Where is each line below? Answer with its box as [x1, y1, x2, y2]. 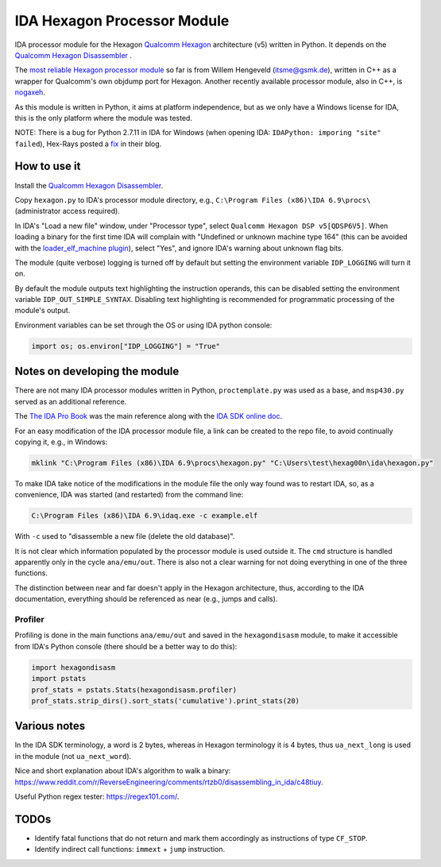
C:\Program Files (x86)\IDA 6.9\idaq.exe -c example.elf [31, 511, 258, 521]
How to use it [14, 160, 81, 173]
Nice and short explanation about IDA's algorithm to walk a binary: [14, 766, 231, 776]
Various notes [14, 719, 86, 733]
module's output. [14, 306, 71, 315]
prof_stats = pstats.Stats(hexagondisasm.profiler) [31, 685, 238, 695]
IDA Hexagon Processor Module [14, 12, 230, 29]
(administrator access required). [14, 207, 121, 216]
